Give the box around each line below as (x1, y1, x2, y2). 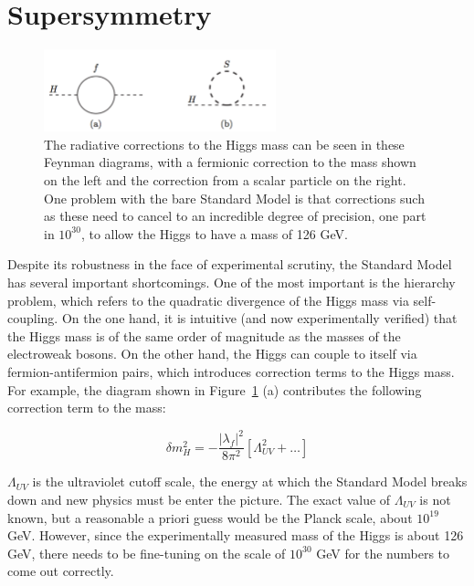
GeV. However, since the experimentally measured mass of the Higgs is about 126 (7, 526, 464, 545)
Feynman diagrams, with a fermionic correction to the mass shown (44, 152, 416, 172)
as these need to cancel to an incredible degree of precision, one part (44, 206, 427, 225)
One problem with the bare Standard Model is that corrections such (44, 188, 425, 207)
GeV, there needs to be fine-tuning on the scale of (7, 543, 286, 562)
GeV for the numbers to (316, 543, 450, 562)
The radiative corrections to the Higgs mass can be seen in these (44, 134, 405, 153)
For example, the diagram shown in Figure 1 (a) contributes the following (7, 380, 422, 399)
